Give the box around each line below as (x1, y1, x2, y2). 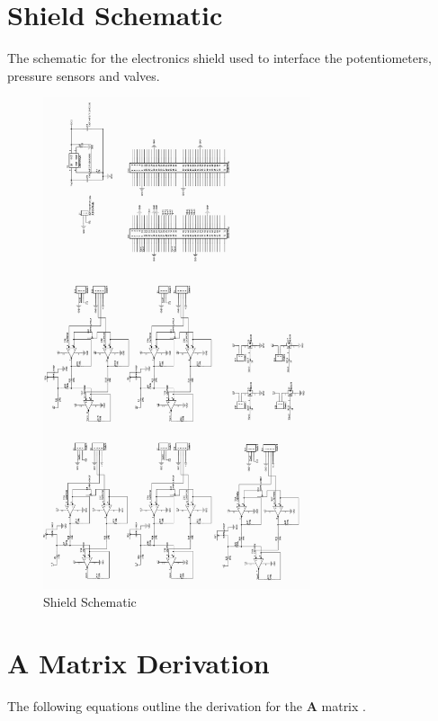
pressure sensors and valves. (7, 66, 160, 85)
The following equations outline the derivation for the (7, 697, 303, 716)
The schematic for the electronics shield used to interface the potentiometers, (7, 49, 432, 67)
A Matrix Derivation (7, 645, 270, 681)
